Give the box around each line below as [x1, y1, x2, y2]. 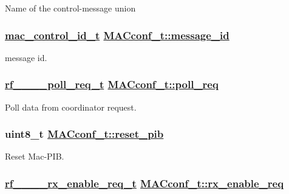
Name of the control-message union [5, 2, 136, 14]
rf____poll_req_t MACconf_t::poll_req [5, 77, 219, 92]
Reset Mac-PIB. [5, 150, 64, 163]
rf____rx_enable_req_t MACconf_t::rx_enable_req [5, 175, 284, 190]
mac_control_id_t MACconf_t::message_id [5, 27, 229, 42]
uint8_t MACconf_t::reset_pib [5, 126, 164, 141]
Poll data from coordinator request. [5, 100, 137, 113]
